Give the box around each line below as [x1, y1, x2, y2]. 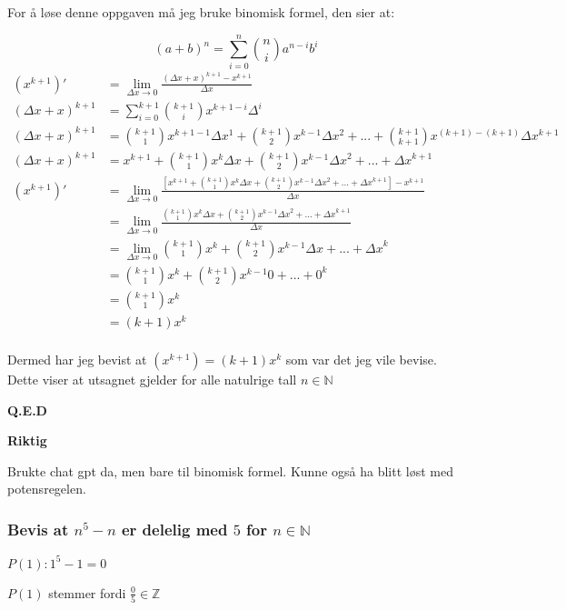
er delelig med [121, 517, 228, 540]
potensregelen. [7, 479, 86, 498]
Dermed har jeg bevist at [7, 350, 147, 369]
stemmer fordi [48, 583, 126, 602]
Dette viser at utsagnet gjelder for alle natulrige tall [7, 370, 297, 389]
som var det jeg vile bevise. [285, 350, 437, 369]
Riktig [7, 431, 47, 450]
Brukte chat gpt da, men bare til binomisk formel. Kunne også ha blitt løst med [7, 461, 453, 480]
